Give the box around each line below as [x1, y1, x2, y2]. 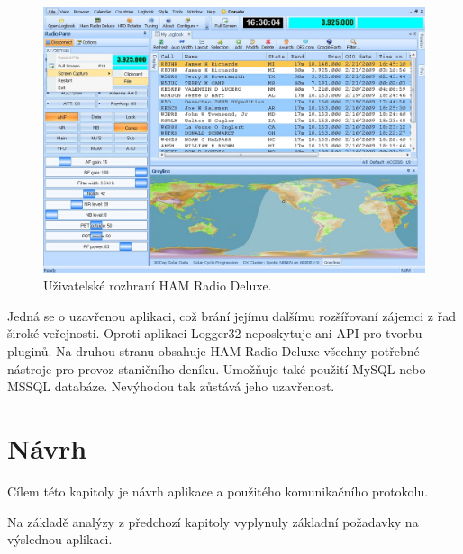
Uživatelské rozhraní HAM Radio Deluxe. [43, 276, 272, 295]
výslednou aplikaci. [7, 530, 113, 549]
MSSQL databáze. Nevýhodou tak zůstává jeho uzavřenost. [7, 377, 335, 396]
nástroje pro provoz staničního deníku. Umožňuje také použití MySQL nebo [7, 359, 426, 378]
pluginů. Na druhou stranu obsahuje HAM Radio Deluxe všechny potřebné [7, 342, 420, 361]
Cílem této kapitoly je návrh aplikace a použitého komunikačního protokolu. [7, 481, 429, 500]
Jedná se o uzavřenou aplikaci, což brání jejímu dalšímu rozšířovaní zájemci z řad [7, 306, 456, 325]
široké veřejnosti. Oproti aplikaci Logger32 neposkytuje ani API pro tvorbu [7, 324, 422, 343]
